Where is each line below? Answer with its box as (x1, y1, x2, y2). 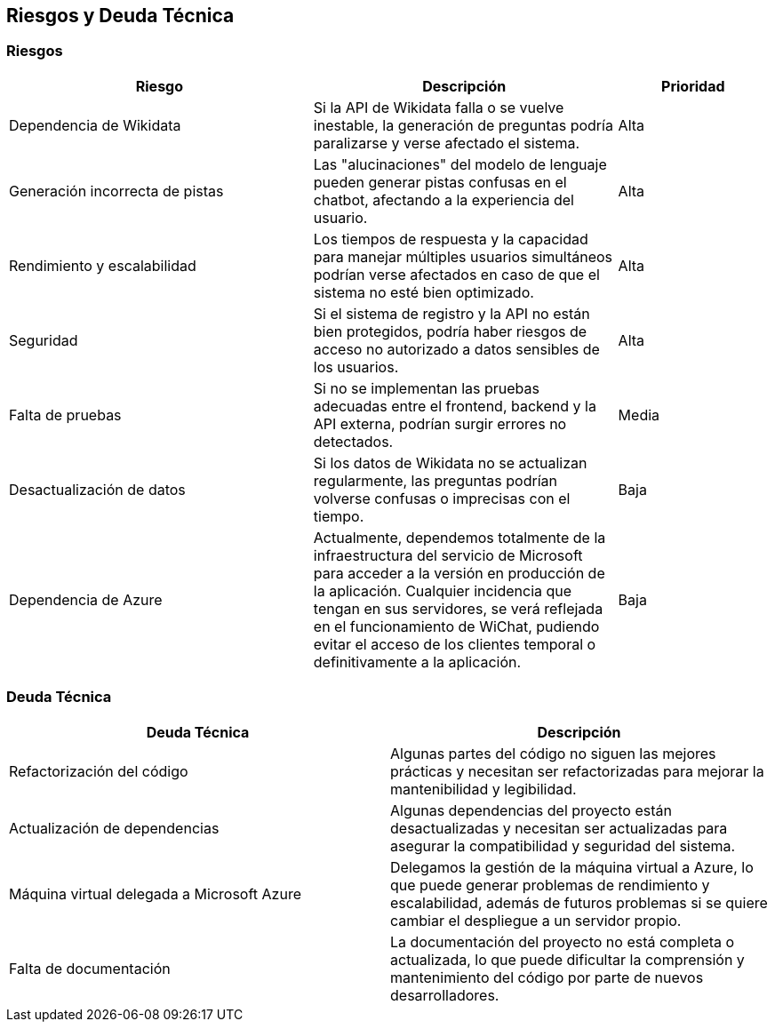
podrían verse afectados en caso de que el (313, 265, 600, 283)
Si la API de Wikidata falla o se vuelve (313, 98, 564, 116)
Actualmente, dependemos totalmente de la (313, 528, 606, 546)
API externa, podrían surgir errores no (313, 414, 567, 433)
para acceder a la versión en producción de (313, 563, 605, 582)
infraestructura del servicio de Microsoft (313, 546, 583, 564)
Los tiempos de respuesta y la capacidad (313, 229, 588, 248)
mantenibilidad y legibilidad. (390, 779, 577, 798)
